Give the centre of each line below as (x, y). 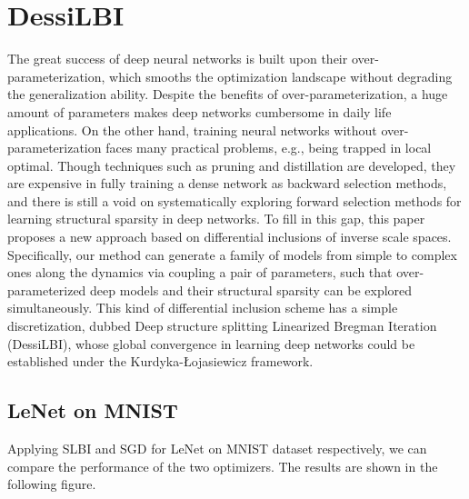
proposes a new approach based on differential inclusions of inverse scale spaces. (230, 237)
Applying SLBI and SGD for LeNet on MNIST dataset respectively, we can (217, 449)
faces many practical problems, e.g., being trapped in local (269, 148)
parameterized (47, 289)
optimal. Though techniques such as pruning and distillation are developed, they (232, 165)
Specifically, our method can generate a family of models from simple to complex (232, 254)
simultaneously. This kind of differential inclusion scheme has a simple (203, 308)
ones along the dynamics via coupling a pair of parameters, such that (200, 272)
